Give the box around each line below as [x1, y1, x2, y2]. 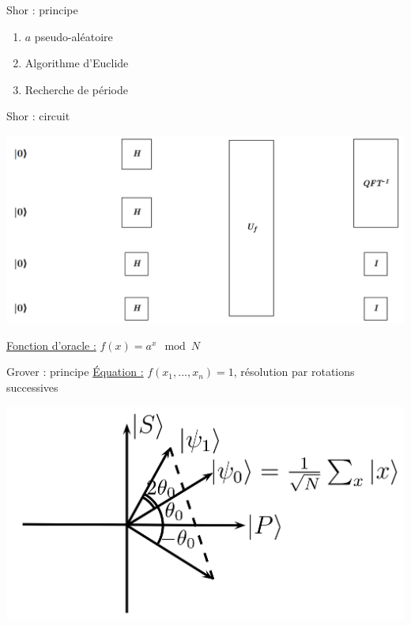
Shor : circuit [6, 108, 70, 124]
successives [6, 378, 58, 395]
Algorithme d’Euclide [25, 55, 129, 71]
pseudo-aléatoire [34, 28, 113, 44]
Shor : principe [6, 2, 78, 17]
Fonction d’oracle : [6, 336, 96, 353]
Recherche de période [25, 81, 128, 97]
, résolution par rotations [233, 363, 355, 380]
